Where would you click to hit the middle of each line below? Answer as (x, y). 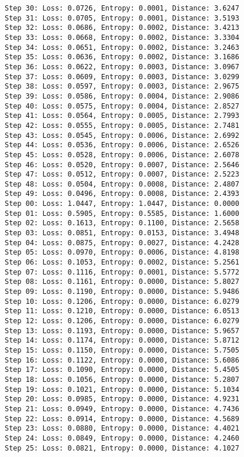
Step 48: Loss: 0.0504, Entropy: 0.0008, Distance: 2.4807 (122, 184)
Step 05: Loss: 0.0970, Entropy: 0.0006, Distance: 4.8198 (122, 253)
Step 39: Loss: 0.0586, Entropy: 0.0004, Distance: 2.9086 (122, 96)
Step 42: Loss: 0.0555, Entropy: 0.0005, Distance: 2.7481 (122, 125)
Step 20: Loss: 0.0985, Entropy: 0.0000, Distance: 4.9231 (122, 399)
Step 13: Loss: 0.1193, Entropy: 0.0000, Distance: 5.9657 (122, 331)
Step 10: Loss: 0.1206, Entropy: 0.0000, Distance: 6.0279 (122, 301)
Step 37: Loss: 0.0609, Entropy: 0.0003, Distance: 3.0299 (122, 77)
